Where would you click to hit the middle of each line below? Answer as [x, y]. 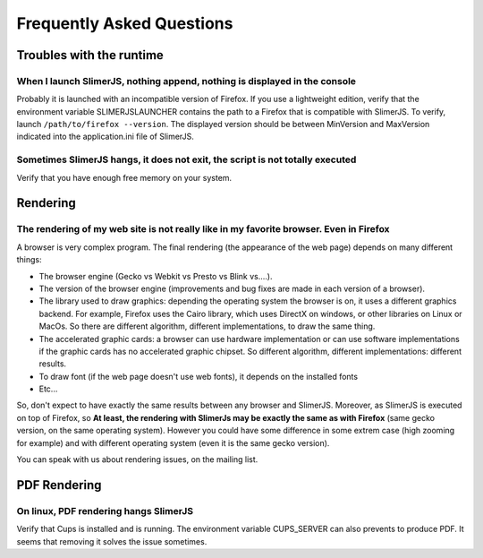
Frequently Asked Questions [125, 23]
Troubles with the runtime [90, 55]
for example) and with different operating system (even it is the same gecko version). [173, 442]
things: [29, 260]
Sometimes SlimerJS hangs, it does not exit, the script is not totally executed [186, 159]
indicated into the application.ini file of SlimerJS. [105, 137]
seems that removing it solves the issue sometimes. [112, 541]
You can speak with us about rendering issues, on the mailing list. [137, 459]
